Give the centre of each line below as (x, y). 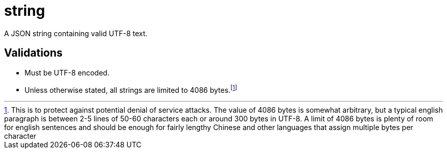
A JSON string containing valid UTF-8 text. (76, 33)
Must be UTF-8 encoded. (67, 72)
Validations (33, 53)
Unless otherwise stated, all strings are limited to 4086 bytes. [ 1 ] (131, 89)
